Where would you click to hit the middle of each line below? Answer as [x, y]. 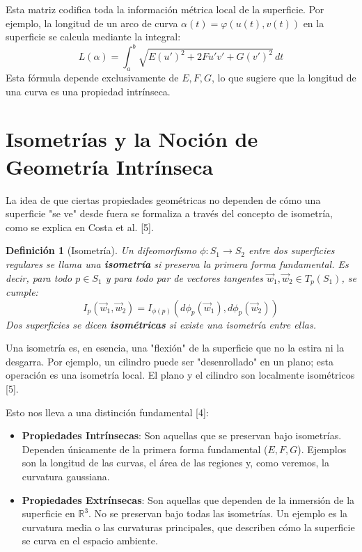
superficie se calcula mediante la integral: [93, 37]
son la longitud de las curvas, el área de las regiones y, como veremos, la [175, 463]
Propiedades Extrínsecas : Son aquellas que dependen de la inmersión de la [188, 499]
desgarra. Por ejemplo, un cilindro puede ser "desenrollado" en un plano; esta [170, 361]
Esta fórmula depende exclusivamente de [92, 78]
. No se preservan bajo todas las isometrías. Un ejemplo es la [218, 513]
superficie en [48, 513]
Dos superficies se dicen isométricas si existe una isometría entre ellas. [161, 324]
